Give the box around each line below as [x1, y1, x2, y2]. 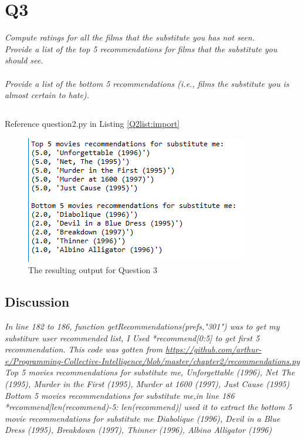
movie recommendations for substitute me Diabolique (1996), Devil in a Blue [5, 412, 280, 424]
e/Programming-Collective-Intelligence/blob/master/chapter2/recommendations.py [5, 354, 300, 367]
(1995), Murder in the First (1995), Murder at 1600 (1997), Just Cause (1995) [5, 378, 290, 390]
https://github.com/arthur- [165, 343, 262, 355]
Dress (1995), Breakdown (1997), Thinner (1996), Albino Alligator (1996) [5, 424, 272, 436]
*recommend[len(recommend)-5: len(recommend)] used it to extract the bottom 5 [5, 401, 292, 413]
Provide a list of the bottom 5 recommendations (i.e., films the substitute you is [5, 77, 289, 89]
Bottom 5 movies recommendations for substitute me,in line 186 [5, 389, 235, 401]
